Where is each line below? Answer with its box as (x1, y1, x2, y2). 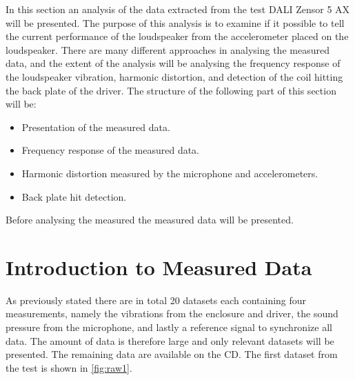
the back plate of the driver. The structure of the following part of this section (6, 83, 336, 97)
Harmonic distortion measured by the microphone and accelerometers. (21, 166, 318, 180)
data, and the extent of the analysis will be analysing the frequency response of (6, 56, 341, 70)
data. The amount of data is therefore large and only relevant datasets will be (6, 333, 334, 348)
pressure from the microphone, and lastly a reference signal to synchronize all (6, 320, 332, 334)
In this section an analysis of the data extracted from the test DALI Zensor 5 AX (6, 2, 350, 16)
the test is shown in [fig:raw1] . (6, 360, 132, 374)
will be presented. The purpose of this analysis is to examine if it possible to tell (6, 15, 345, 30)
